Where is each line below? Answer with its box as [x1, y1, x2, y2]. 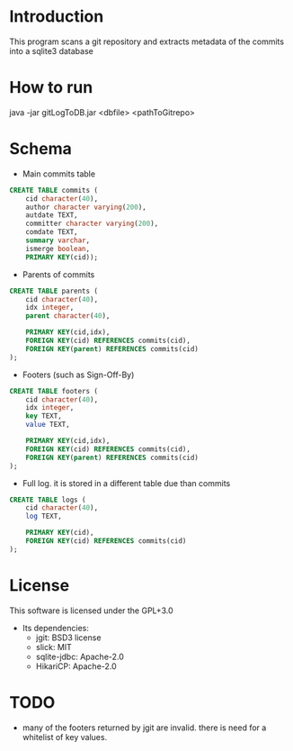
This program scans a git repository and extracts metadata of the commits [9, 36, 285, 47]
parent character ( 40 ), [25, 312, 111, 321]
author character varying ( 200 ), [25, 203, 146, 212]
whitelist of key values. [22, 731, 108, 742]
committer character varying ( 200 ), [25, 219, 159, 229]
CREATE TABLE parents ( [9, 286, 99, 295]
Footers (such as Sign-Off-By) [22, 369, 135, 380]
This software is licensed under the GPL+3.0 [9, 605, 173, 616]
